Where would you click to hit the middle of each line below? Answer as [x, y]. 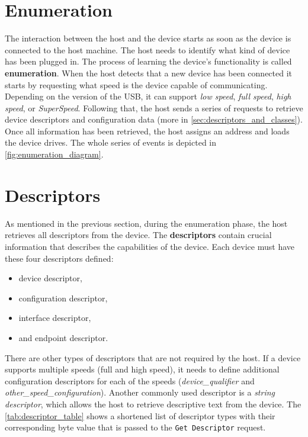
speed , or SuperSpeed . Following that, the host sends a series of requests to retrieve [154, 107]
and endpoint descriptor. [63, 337]
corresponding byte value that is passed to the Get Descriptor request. [135, 427]
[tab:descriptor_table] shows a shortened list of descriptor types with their [140, 415]
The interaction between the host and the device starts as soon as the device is [148, 38]
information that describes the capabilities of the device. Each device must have [150, 246]
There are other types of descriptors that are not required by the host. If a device [153, 357]
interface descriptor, [55, 318]
